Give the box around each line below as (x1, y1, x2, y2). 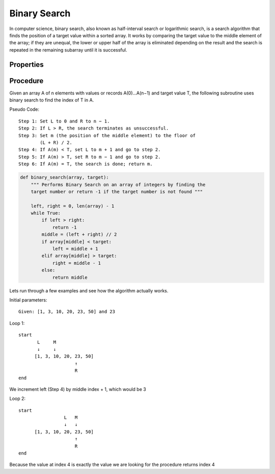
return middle (52, 275, 88, 280)
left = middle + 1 (52, 246, 99, 252)
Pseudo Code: (9, 106, 40, 112)
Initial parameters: (9, 296, 48, 303)
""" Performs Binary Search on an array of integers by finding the (31, 182, 206, 187)
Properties (9, 60, 44, 69)
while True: (31, 210, 61, 216)
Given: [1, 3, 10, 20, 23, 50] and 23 (18, 309, 116, 315)
